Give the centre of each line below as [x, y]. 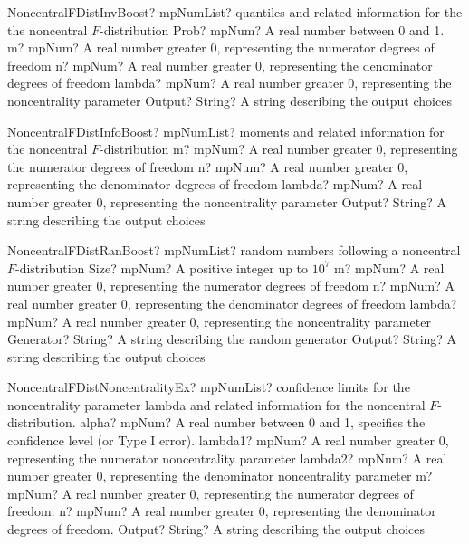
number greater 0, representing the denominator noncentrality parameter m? [220, 476]
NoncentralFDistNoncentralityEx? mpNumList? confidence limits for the [209, 387]
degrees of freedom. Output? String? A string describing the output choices [216, 529]
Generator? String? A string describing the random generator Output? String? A [232, 339]
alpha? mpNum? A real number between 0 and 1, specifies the [253, 422]
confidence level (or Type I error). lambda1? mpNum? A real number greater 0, [228, 440]
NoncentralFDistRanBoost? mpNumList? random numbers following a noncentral [234, 250]
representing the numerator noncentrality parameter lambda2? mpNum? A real [227, 458]
